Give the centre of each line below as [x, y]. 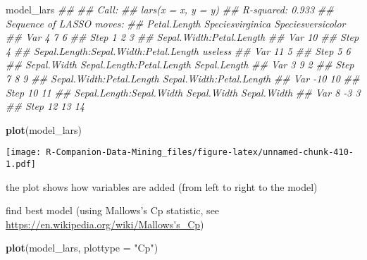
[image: [24, 153]
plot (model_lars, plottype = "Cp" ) [82, 248]
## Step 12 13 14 [45, 106]
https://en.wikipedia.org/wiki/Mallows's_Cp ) [105, 224]
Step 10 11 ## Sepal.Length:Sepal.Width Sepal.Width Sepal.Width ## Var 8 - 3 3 [183, 92]
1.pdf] [21, 164]
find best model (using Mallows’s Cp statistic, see [113, 210]
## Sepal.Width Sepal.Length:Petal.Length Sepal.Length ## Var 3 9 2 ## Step [180, 64]
